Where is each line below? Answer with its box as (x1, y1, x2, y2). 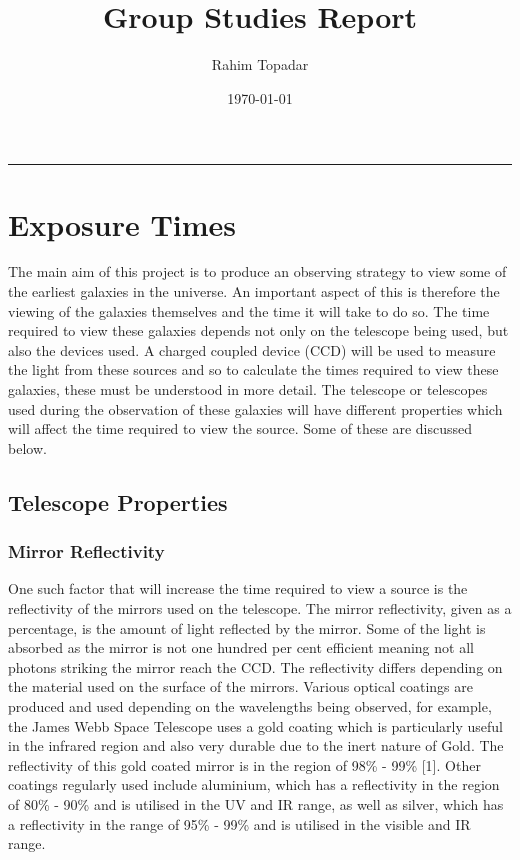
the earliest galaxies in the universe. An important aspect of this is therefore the (8, 281, 500, 302)
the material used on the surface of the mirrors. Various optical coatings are (8, 676, 473, 697)
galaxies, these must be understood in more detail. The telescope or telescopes (8, 379, 488, 399)
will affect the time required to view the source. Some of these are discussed (8, 418, 473, 439)
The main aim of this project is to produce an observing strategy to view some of (8, 261, 507, 282)
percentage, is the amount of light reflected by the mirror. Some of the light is (8, 617, 486, 638)
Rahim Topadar (211, 54, 309, 75)
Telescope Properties (8, 486, 228, 517)
